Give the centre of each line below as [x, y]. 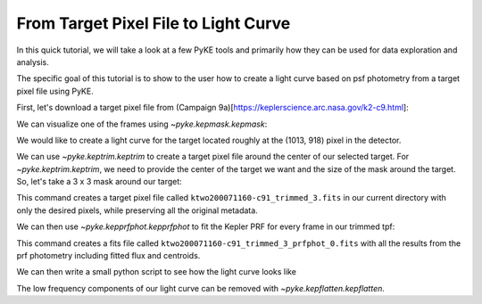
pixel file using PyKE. [55, 91]
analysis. [33, 62]
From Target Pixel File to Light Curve [154, 23]
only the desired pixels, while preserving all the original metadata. [137, 210]
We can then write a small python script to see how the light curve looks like [156, 272]
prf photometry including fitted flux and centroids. [108, 256]
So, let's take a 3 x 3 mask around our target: [99, 182]
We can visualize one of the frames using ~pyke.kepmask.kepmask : [142, 124]
